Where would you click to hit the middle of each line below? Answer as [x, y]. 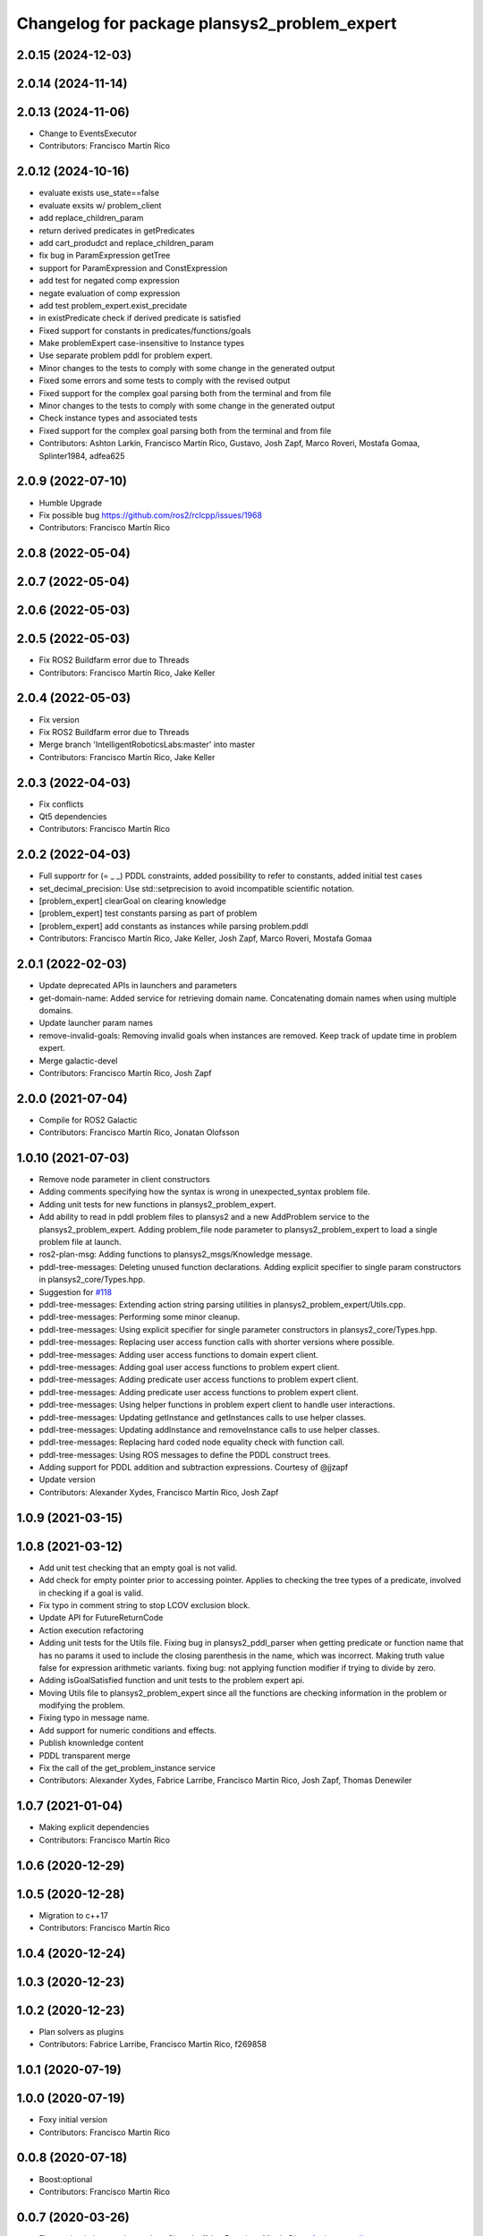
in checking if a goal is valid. [91, 1593]
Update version [67, 1479]
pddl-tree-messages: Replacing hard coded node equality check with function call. [191, 1442]
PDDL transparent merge [85, 1755]
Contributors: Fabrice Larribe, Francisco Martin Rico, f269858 [153, 2045]
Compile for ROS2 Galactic [88, 1120]
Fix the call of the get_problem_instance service [127, 1768]
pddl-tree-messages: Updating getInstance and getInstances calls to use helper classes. [203, 1417]
